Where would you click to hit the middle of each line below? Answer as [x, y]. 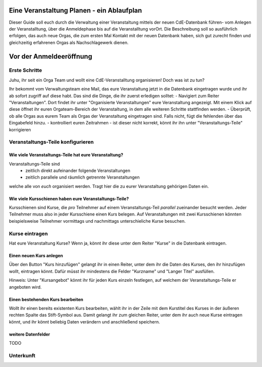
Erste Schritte [25, 70]
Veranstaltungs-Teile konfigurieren [51, 142]
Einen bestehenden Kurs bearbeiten [46, 299]
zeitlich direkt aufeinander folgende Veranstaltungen [78, 170]
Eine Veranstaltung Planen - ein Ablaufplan [75, 10]
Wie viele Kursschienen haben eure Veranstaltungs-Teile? [69, 199]
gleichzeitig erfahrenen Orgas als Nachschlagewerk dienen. [69, 42]
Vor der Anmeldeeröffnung [50, 56]
